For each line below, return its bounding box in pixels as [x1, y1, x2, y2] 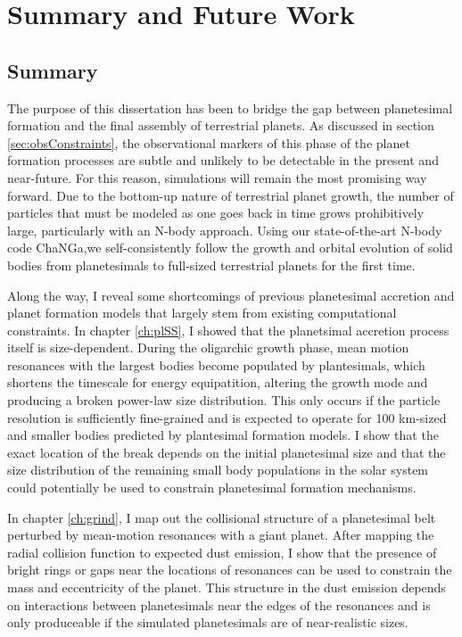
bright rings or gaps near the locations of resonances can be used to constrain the [7, 560, 452, 579]
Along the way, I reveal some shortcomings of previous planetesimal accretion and [7, 285, 455, 304]
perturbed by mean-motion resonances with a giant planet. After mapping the [7, 525, 434, 544]
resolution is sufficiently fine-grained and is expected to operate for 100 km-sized [7, 408, 447, 426]
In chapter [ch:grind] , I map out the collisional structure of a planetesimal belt [7, 508, 436, 526]
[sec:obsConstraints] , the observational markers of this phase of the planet [7, 133, 410, 152]
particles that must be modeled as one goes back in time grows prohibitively [7, 203, 425, 222]
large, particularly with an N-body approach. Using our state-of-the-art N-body [7, 220, 442, 239]
